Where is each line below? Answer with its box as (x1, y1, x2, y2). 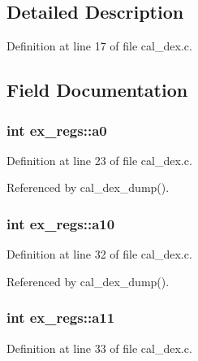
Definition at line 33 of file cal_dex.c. (6, 339, 192, 356)
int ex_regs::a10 (6, 213, 115, 233)
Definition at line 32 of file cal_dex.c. (6, 246, 192, 263)
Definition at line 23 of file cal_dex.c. (6, 151, 192, 168)
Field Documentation (6, 77, 188, 102)
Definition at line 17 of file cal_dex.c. (6, 37, 192, 54)
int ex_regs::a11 (6, 307, 115, 328)
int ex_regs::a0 (6, 120, 107, 140)
